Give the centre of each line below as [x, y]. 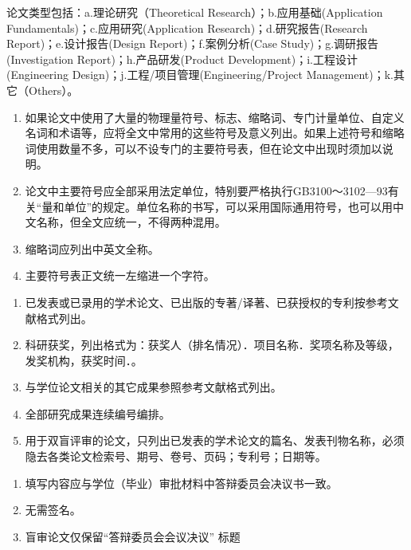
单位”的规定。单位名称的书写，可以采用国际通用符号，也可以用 [229, 206]
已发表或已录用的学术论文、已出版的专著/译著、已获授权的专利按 [195, 302]
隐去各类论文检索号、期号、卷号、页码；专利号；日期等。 [176, 456]
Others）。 [53, 90]
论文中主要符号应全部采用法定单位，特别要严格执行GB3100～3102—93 [206, 190]
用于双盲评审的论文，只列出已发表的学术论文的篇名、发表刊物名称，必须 [215, 440]
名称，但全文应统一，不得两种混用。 [131, 222]
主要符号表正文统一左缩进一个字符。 [120, 275]
